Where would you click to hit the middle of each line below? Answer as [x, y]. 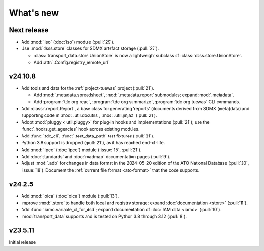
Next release [29, 30]
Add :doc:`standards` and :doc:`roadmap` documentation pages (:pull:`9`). [96, 157]
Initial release [22, 242]
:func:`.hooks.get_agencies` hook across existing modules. [80, 129]
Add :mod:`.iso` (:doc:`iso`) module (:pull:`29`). [68, 42]
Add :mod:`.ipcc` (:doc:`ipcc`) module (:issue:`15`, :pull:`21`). [81, 150]
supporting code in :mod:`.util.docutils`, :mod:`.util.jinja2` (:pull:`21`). [89, 115]
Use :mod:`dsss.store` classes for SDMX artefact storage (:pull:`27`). [90, 48]
